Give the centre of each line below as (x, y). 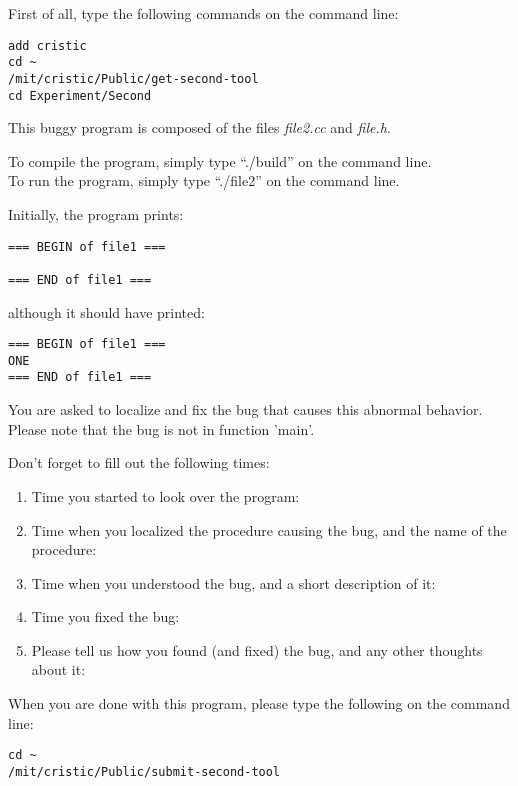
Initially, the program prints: (96, 214)
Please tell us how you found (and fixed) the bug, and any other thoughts (257, 649)
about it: (58, 669)
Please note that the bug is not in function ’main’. (161, 428)
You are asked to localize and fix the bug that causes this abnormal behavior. (245, 409)
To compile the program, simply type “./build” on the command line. (220, 160)
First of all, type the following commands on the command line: (203, 13)
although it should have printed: (106, 311)
